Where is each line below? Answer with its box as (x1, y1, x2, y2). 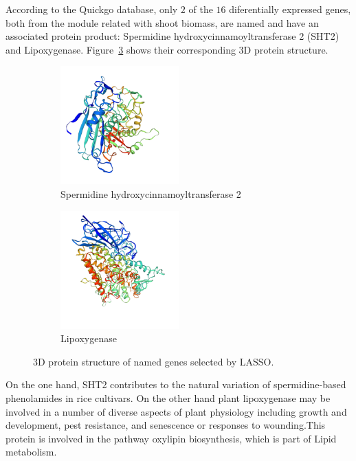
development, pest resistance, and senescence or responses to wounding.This (5, 418, 326, 432)
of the (188, 2, 213, 16)
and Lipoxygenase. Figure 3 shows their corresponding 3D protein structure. (5, 42, 329, 56)
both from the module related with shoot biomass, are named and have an (5, 15, 319, 30)
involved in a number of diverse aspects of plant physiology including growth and (5, 404, 347, 418)
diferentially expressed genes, (229, 2, 351, 16)
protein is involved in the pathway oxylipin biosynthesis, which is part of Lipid (5, 431, 337, 445)
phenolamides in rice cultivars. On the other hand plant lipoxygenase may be (5, 390, 331, 405)
